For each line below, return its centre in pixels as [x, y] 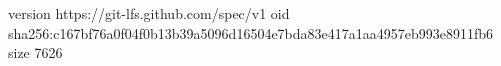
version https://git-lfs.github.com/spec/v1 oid [149, 13]
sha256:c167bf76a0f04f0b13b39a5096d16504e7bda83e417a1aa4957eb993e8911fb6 [251, 32]
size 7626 [35, 52]
